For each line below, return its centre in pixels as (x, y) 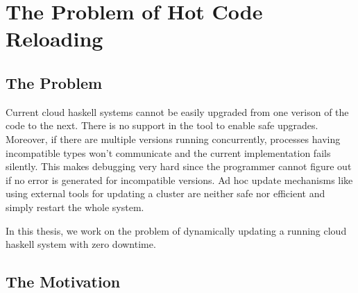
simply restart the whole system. (75, 207)
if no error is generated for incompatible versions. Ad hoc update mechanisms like (179, 179)
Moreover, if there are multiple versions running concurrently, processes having (173, 139)
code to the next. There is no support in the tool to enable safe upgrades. (162, 125)
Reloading (54, 39)
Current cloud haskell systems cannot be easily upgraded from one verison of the (177, 111)
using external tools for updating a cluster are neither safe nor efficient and (165, 193)
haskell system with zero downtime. (81, 244)
